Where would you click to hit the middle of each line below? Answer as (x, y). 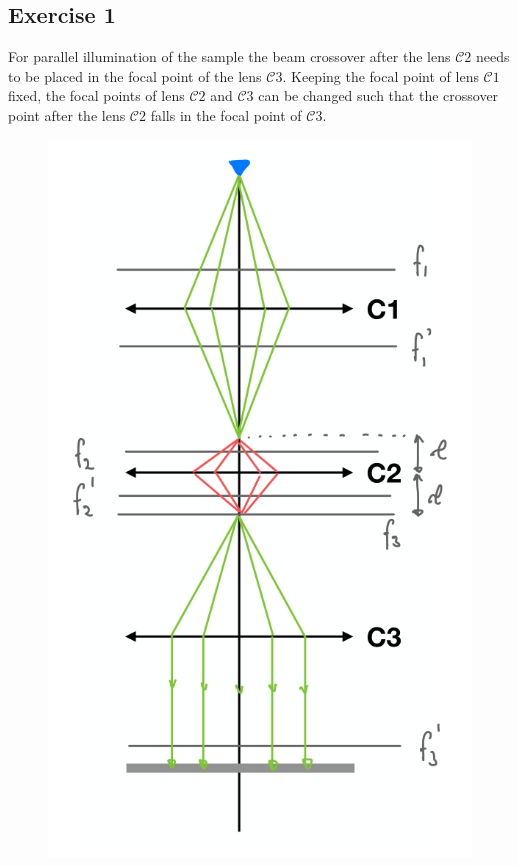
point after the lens (67, 114)
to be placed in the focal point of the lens (135, 75)
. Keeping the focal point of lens (380, 75)
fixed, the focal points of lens (96, 95)
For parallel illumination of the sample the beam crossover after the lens (229, 56)
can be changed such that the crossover (378, 95)
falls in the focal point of (226, 114)
